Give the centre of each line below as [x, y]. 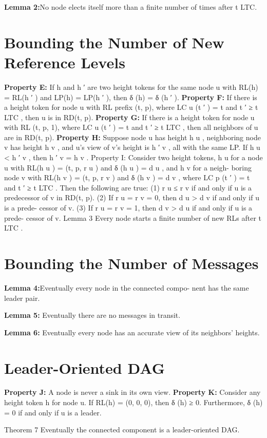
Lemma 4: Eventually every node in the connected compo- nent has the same [127, 287]
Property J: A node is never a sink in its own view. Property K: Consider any [132, 392]
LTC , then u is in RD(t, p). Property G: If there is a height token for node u [129, 117]
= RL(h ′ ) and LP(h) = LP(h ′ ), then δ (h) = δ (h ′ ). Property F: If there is [131, 97]
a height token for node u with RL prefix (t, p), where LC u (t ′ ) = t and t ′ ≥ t [131, 107]
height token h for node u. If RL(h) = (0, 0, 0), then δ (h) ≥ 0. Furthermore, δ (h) [133, 402]
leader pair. [22, 298]
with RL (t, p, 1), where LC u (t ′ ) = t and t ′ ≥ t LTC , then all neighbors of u [131, 127]
